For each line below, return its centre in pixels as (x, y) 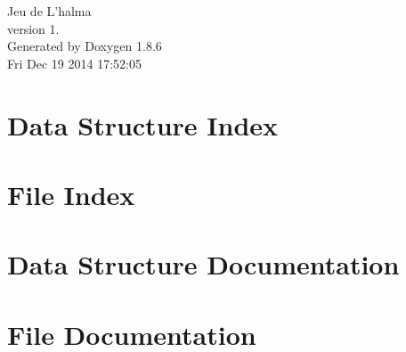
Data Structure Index (143, 124)
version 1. (33, 28)
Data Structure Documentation (203, 264)
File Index (71, 194)
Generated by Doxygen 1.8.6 (85, 46)
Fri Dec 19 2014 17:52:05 (74, 63)
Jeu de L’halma (49, 11)
